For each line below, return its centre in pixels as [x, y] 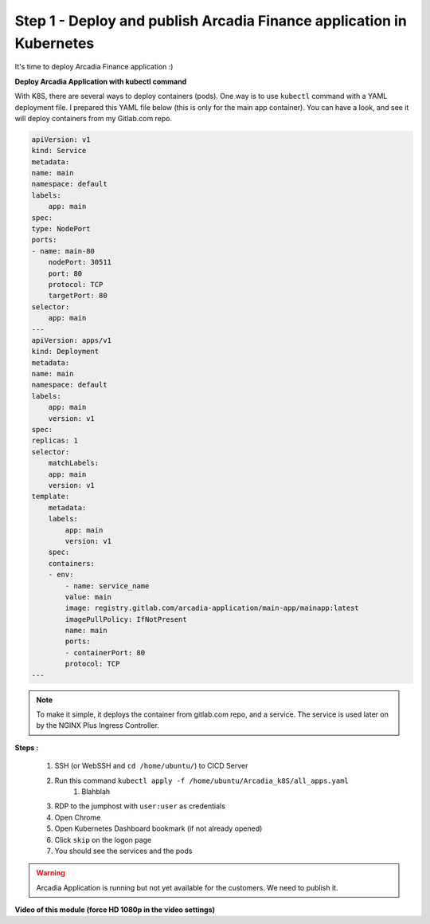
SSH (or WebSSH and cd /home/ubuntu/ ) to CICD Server [151, 766]
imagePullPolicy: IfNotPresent [126, 619]
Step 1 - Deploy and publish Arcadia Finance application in [211, 21]
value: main [88, 597]
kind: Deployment [65, 352]
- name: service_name [107, 586]
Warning [51, 873]
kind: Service [59, 151]
